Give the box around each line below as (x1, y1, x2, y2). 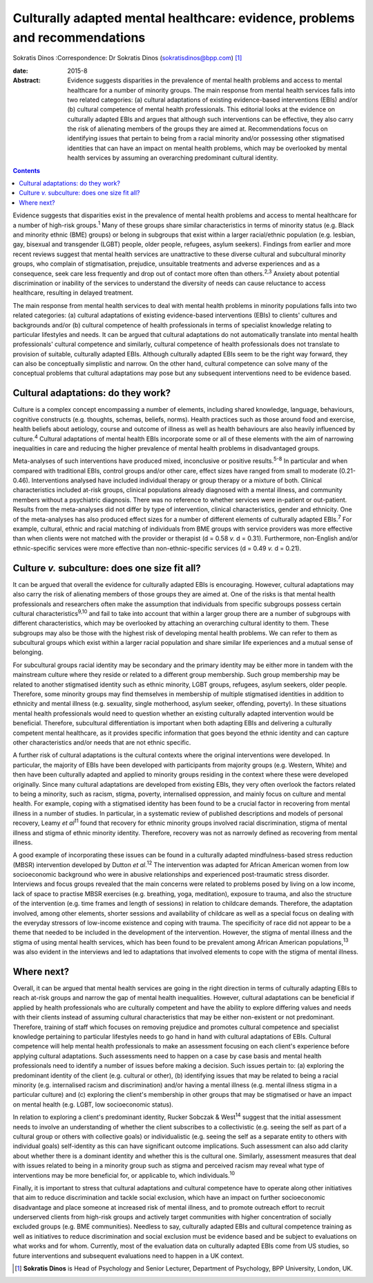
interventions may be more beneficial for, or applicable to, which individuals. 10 (12, 1170, 235, 1179)
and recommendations (12, 30, 146, 45)
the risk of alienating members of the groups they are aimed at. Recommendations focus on (67, 125, 328, 133)
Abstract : (12, 76, 41, 84)
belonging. (12, 648, 44, 657)
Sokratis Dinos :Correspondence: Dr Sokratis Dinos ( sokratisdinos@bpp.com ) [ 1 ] (12, 54, 242, 62)
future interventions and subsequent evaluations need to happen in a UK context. (12, 1251, 245, 1259)
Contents (12, 166, 41, 174)
